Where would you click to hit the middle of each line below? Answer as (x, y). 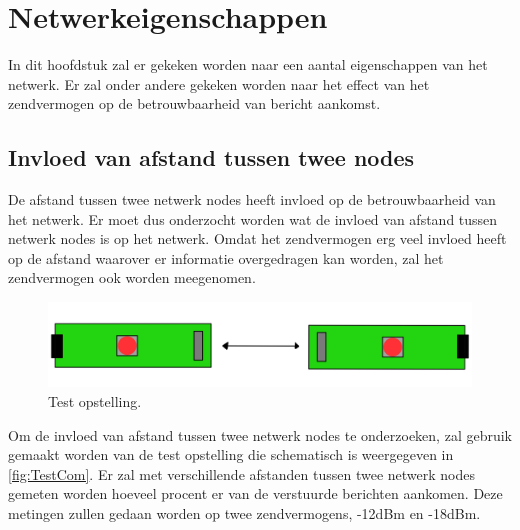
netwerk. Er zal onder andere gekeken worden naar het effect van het (219, 83)
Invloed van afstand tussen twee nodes (211, 157)
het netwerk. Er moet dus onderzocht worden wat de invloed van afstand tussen (253, 218)
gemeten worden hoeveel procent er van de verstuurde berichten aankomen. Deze (255, 493)
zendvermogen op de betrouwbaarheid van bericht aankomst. (194, 103)
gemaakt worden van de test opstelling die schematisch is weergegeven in (231, 454)
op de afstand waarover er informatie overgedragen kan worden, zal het (226, 257)
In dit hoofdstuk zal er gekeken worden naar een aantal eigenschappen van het (248, 64)
